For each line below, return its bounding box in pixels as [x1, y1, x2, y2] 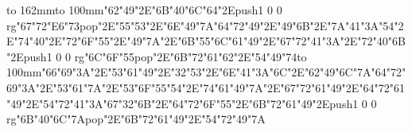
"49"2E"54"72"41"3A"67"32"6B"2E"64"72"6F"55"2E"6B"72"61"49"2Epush [6, 95, 353, 111]
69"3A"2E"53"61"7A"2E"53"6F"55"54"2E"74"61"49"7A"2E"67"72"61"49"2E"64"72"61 [6, 79, 405, 95]
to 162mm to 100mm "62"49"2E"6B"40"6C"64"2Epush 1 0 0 [6, 2, 282, 17]
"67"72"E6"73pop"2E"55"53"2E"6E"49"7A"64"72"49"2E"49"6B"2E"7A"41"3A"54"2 [16, 17, 404, 33]
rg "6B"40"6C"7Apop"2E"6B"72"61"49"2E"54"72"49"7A [6, 111, 266, 127]
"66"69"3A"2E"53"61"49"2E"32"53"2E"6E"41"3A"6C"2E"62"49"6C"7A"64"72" [41, 64, 406, 80]
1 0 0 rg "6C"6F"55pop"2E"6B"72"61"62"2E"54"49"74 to [46, 48, 307, 64]
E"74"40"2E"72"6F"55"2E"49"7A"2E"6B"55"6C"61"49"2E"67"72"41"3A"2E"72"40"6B [6, 33, 406, 49]
